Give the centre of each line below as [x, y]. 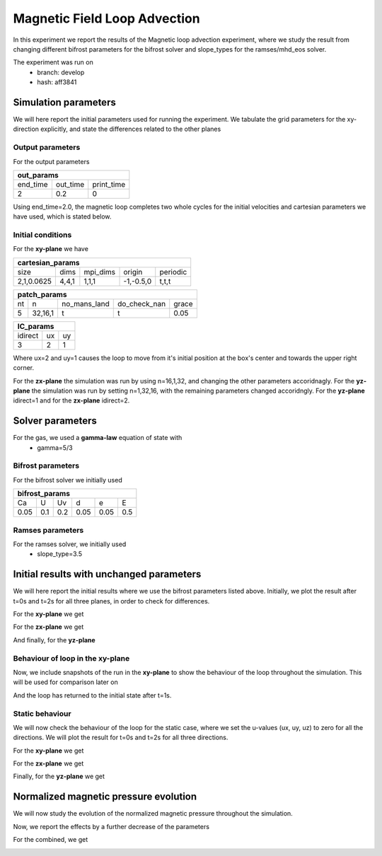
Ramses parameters [48, 530]
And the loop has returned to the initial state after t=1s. [92, 695]
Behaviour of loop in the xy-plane [71, 658]
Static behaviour [42, 713]
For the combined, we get [51, 840]
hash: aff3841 [57, 82]
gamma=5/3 [55, 447]
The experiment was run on [53, 62]
